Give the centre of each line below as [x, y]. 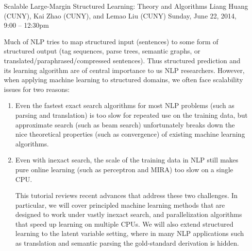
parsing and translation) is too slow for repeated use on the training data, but [131, 115]
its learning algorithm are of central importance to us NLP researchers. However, [124, 70]
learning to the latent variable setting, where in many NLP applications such [130, 233]
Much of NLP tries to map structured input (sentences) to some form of [111, 41]
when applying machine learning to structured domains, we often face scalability [124, 80]
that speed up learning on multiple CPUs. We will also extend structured [124, 224]
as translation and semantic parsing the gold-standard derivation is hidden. [127, 243]
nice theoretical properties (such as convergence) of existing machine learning [130, 134]
